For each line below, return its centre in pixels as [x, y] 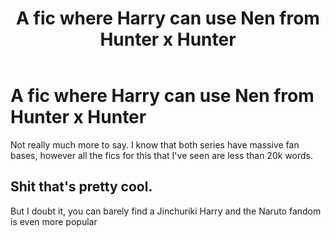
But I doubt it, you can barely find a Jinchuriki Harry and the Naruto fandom [166, 211]
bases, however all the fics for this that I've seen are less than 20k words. [161, 155]
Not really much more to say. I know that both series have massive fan [155, 144]
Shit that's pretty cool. [81, 187]
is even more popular [54, 221]
